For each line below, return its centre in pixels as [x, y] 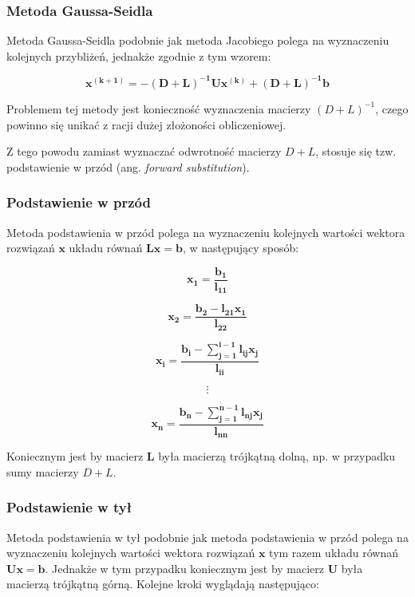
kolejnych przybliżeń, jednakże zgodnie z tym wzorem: [139, 55]
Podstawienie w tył [69, 507]
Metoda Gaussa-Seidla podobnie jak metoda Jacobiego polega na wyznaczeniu [198, 40]
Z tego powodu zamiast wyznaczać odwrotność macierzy [144, 151]
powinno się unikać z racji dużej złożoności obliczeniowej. [146, 124]
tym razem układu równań [334, 553]
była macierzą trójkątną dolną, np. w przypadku [277, 456]
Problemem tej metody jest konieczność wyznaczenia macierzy [159, 108]
